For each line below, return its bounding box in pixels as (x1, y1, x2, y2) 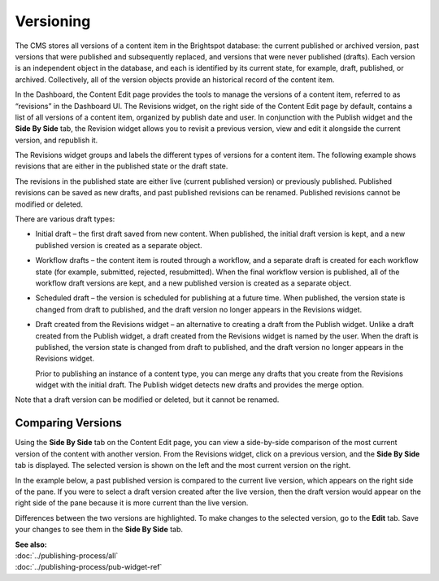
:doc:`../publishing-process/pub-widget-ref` (15, 562, 163, 572)
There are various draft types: (15, 214, 115, 224)
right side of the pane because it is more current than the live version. (15, 498, 249, 508)
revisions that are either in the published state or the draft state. (15, 161, 228, 171)
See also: (15, 539, 48, 549)
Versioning (15, 12, 91, 30)
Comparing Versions (15, 416, 122, 430)
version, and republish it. (15, 135, 98, 145)
